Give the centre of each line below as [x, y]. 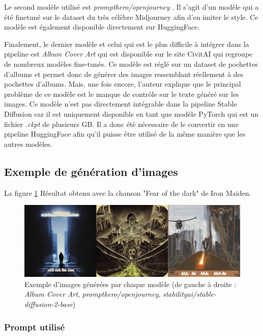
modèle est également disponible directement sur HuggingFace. [102, 27]
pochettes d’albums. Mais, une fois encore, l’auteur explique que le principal [123, 84]
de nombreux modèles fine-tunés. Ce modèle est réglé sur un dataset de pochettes [131, 63]
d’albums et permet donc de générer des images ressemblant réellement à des [124, 74]
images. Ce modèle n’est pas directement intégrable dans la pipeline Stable [121, 104]
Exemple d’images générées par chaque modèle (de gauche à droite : [130, 284]
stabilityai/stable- [189, 294]
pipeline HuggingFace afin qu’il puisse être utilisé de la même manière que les [125, 134]
